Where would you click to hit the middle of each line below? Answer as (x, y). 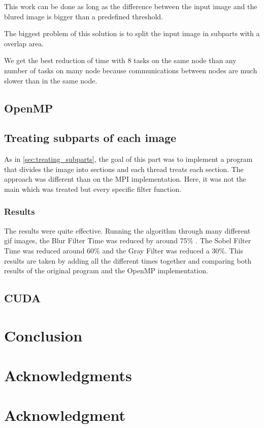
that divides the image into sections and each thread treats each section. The (124, 169)
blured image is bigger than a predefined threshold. (84, 16)
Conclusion (43, 335)
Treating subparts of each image (90, 138)
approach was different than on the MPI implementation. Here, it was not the (125, 179)
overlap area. (24, 43)
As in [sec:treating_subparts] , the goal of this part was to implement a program (128, 159)
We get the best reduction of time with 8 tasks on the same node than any (120, 60)
